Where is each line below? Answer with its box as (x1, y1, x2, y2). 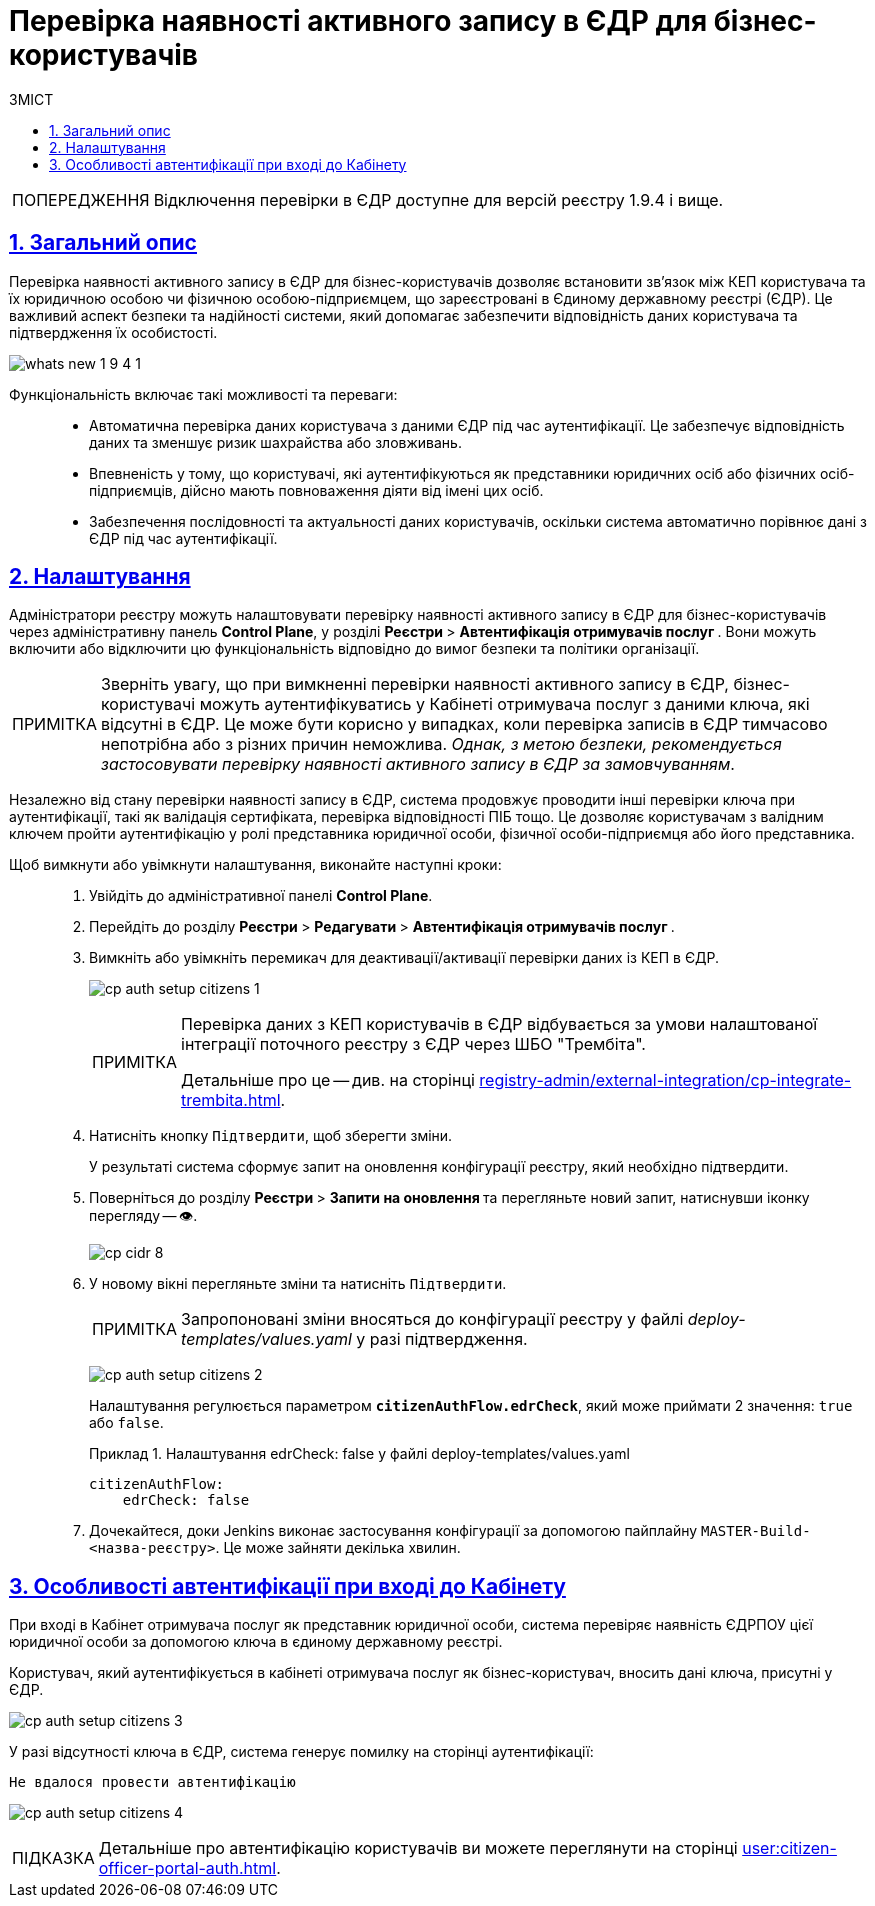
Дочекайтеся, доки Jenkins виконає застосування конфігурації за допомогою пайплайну (89, 1522, 698, 1540)
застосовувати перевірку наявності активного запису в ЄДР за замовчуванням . (101, 754, 735, 775)
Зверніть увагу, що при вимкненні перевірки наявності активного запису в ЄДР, (101, 674, 729, 695)
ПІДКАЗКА (12, 1848, 95, 1869)
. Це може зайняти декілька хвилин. (215, 1539, 461, 1557)
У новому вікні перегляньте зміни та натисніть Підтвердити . (89, 1275, 507, 1293)
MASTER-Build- (701, 1523, 811, 1540)
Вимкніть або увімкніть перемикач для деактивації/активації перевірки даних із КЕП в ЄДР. (89, 949, 720, 967)
